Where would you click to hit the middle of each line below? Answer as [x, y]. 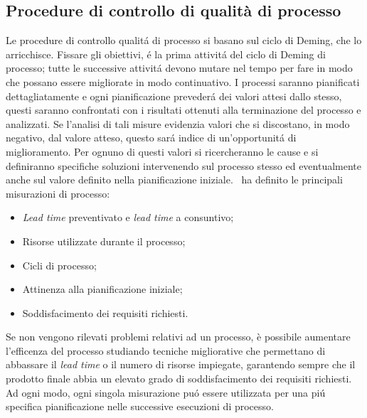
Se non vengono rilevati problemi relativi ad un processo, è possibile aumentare [178, 337]
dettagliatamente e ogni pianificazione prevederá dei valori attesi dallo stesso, [174, 96]
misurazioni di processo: [58, 193]
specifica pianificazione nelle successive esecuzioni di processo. [140, 406]
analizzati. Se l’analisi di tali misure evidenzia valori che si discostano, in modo [178, 123]
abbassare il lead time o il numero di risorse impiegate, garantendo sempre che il [181, 364]
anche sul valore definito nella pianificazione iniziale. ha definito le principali [174, 179]
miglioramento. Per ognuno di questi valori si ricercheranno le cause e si [162, 151]
